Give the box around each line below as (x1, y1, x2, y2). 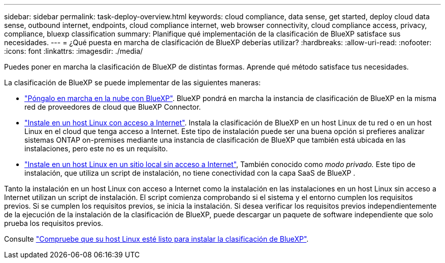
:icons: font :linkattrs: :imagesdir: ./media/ (4, 47, 143, 55)
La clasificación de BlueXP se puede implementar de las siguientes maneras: (4, 78, 261, 87)
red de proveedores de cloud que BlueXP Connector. (24, 103, 201, 111)
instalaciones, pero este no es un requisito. (24, 144, 168, 153)
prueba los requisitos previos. (4, 219, 103, 227)
